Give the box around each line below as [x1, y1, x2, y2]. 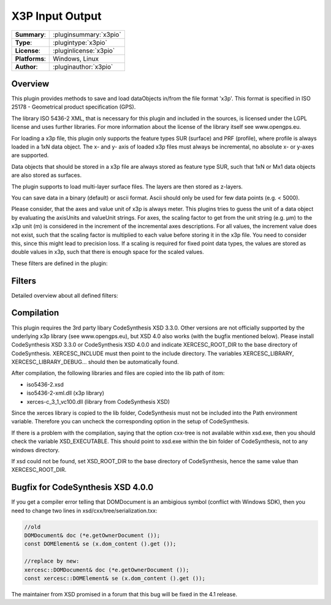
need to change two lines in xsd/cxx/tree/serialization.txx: [11, 507, 158, 514]
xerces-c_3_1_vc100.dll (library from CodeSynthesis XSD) [26, 398, 170, 405]
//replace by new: [24, 558, 80, 565]
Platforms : [15, 54, 46, 63]
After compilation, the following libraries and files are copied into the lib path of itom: [11, 369, 225, 377]
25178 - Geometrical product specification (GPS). [11, 103, 136, 110]
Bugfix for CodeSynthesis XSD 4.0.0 [11, 482, 154, 493]
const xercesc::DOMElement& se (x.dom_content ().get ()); [24, 575, 205, 582]
